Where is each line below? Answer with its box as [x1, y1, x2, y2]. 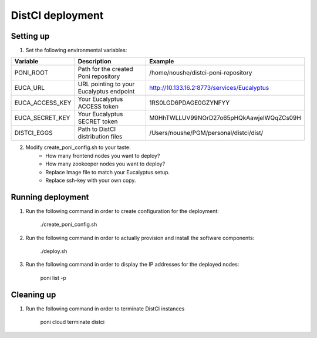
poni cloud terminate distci [40, 319, 105, 326]
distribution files [77, 133, 123, 141]
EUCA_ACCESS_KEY [14, 99, 72, 107]
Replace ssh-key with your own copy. [45, 177, 136, 184]
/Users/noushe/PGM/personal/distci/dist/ [149, 129, 264, 137]
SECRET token [77, 117, 118, 126]
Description [77, 58, 112, 66]
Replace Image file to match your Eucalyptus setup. [45, 168, 170, 175]
